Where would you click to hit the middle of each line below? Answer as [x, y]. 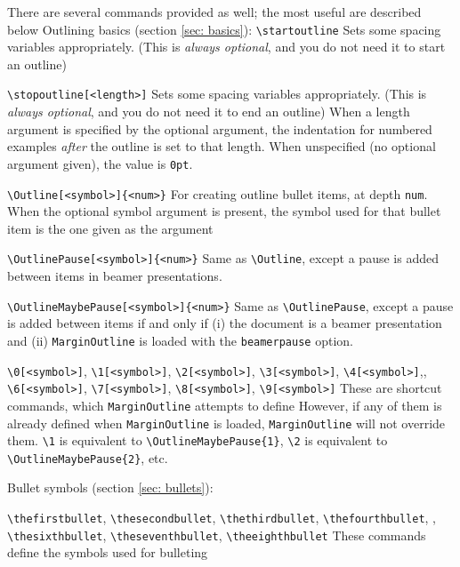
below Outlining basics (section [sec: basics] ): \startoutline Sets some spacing [224, 29]
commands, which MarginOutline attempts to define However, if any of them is [225, 405]
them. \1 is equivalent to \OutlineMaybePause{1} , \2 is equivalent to [198, 440]
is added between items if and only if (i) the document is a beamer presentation [225, 323]
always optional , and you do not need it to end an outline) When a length [209, 112]
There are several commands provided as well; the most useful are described [214, 12]
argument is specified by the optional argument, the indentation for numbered [220, 128]
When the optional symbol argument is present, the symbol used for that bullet [224, 211]
